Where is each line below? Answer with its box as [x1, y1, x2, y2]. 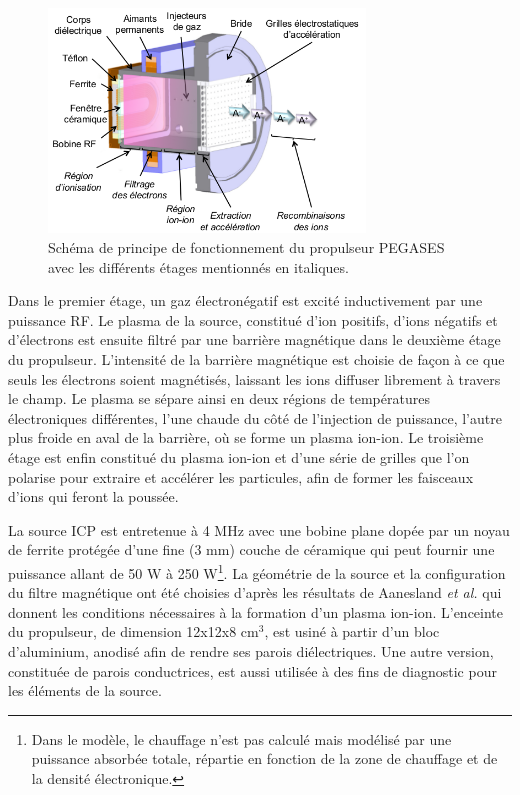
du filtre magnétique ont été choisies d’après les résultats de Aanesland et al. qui [8, 582, 502, 603]
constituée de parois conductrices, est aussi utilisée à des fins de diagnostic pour [8, 660, 497, 681]
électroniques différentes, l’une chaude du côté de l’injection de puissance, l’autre [8, 407, 502, 428]
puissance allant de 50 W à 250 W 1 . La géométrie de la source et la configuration [8, 559, 506, 583]
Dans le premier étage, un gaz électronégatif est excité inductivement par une [8, 290, 483, 311]
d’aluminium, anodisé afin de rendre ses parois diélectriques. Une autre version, [8, 640, 494, 661]
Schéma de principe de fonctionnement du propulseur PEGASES [48, 237, 445, 257]
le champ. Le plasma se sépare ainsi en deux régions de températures [8, 388, 430, 409]
